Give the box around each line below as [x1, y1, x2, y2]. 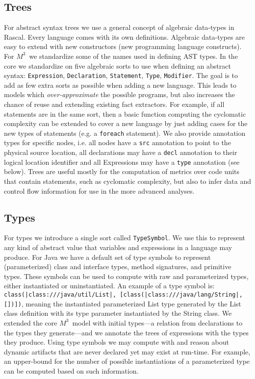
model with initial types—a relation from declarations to [72, 317, 243, 328]
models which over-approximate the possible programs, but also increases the [4, 89, 235, 100]
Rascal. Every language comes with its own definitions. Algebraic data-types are [4, 31, 245, 42]
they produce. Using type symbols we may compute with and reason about [4, 337, 229, 347]
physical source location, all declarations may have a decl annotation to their [4, 147, 237, 157]
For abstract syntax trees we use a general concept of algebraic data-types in [4, 22, 234, 32]
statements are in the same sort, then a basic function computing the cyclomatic [4, 108, 246, 119]
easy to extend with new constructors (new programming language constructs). [4, 41, 242, 51]
